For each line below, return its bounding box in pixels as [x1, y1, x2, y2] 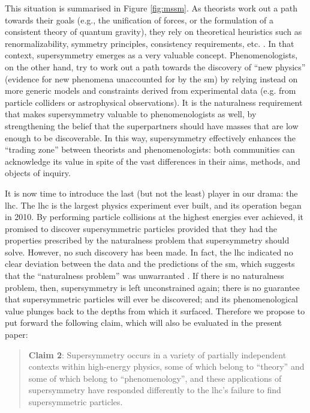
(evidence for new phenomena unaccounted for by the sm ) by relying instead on [5, 72, 298, 85]
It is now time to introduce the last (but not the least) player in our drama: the [5, 186, 298, 199]
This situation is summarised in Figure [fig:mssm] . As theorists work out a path [5, 2, 298, 14]
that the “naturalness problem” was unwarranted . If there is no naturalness [5, 269, 284, 282]
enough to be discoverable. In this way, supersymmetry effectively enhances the [5, 131, 296, 144]
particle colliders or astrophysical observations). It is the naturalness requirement [5, 96, 303, 108]
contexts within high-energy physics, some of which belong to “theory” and [28, 360, 305, 373]
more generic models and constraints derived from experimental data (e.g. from [5, 84, 296, 97]
